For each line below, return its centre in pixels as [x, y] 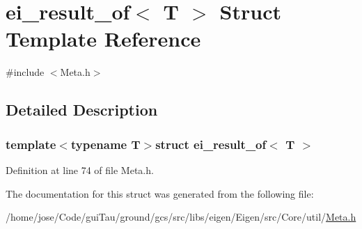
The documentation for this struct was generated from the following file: [160, 193]
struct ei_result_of [211, 144]
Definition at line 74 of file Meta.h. [80, 169]
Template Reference [103, 39]
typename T [105, 144]
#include [25, 72]
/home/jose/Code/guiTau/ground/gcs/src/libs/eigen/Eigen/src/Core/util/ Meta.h [181, 217]
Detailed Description [82, 110]
